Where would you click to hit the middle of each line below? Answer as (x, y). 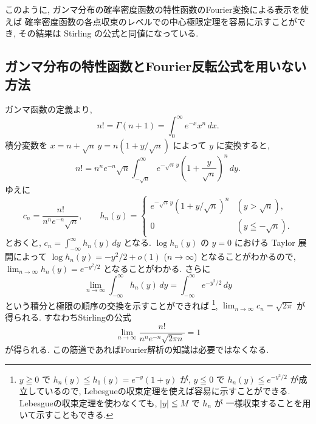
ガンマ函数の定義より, (49, 109)
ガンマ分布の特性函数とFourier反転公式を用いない (156, 66)
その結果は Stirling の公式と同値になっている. (108, 33)
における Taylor (265, 242)
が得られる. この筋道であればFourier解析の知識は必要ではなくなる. (137, 349)
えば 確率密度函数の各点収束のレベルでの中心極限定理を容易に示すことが (151, 21)
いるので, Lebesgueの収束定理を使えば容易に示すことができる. (167, 391)
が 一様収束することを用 (263, 402)
